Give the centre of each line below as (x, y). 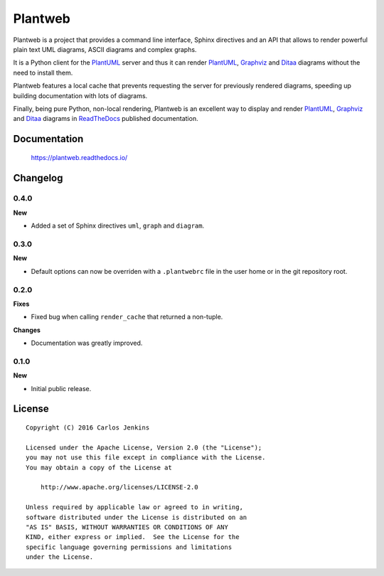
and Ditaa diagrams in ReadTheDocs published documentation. (106, 119)
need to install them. (43, 73)
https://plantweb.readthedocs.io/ (79, 157)
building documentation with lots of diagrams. (80, 95)
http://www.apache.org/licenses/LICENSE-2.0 (119, 487)
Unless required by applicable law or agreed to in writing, (134, 507)
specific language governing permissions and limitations (129, 547)
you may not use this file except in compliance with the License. (146, 458)
